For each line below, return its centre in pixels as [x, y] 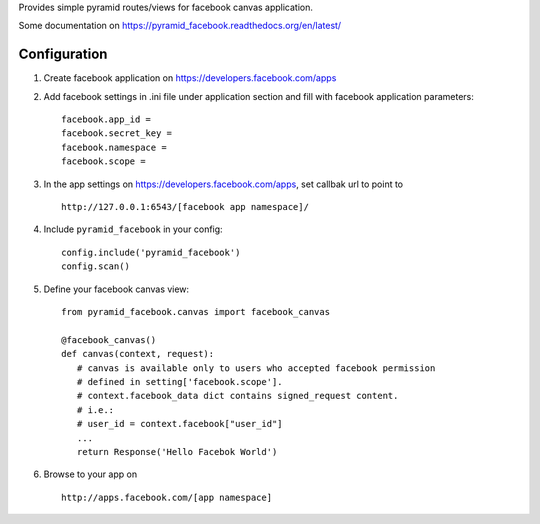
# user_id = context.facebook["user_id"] [180, 424]
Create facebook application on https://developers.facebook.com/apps [190, 78]
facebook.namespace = [114, 147]
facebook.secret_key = [117, 133]
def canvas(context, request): [138, 354]
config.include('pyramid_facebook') [151, 252]
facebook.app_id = [106, 119]
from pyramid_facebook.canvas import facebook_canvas [195, 311]
